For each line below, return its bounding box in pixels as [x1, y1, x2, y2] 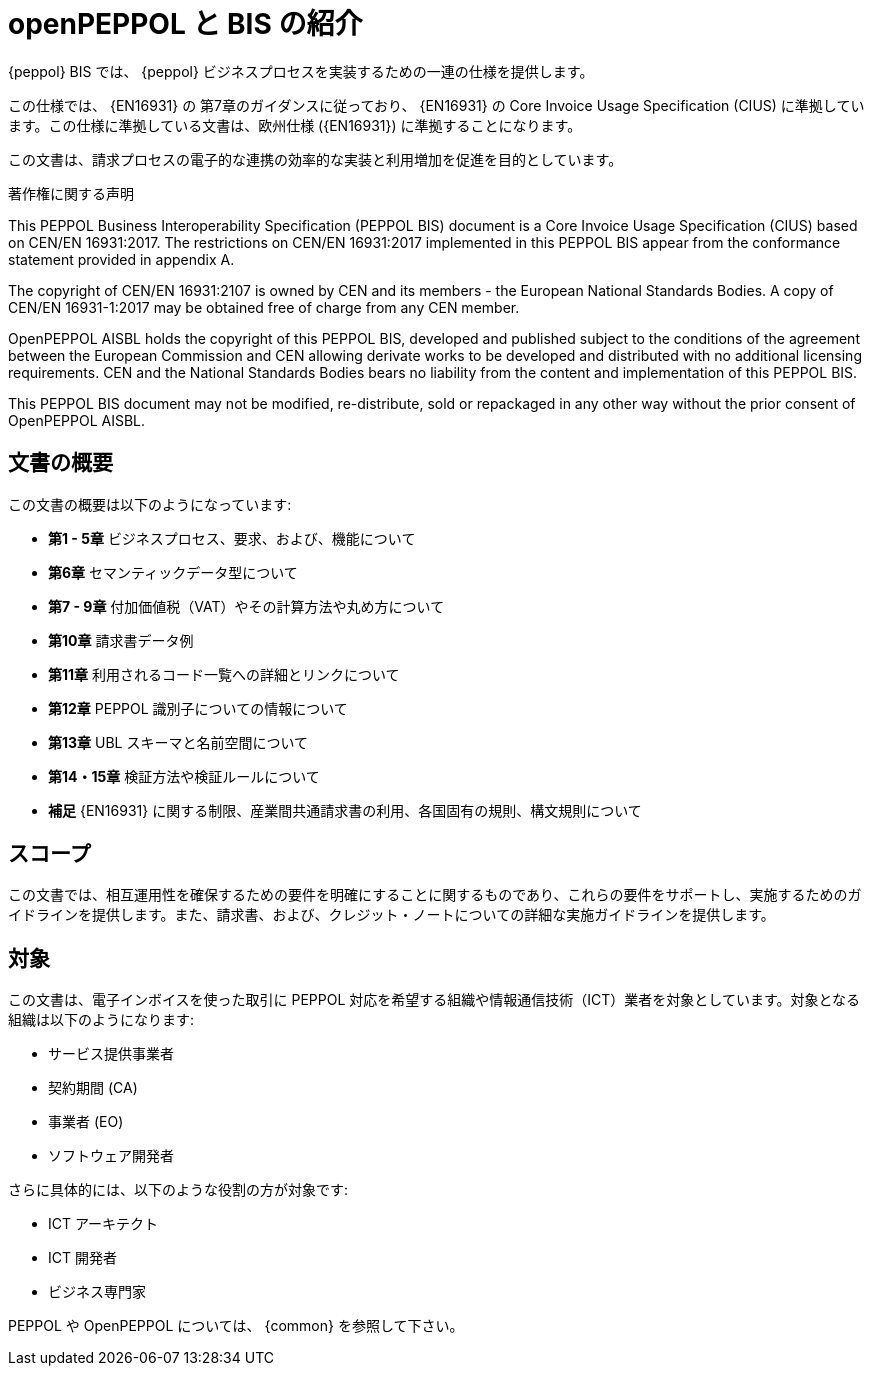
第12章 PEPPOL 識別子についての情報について [48, 699, 348, 717]
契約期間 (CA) [48, 1079, 138, 1097]
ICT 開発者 [48, 1249, 117, 1267]
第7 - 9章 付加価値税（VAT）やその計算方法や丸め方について [48, 597, 445, 615]
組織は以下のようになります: [8, 1011, 195, 1029]
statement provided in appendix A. [8, 250, 235, 268]
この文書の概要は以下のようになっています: [8, 495, 292, 513]
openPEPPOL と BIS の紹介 [8, 7, 363, 41]
